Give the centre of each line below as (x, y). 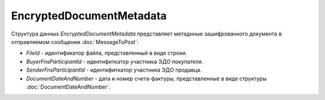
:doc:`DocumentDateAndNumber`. (68, 87)
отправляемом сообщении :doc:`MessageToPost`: (75, 42)
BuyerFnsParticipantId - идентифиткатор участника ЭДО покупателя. (115, 61)
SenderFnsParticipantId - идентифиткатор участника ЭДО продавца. (114, 70)
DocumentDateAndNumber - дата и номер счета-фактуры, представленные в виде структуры (147, 78)
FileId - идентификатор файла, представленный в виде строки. (107, 53)
